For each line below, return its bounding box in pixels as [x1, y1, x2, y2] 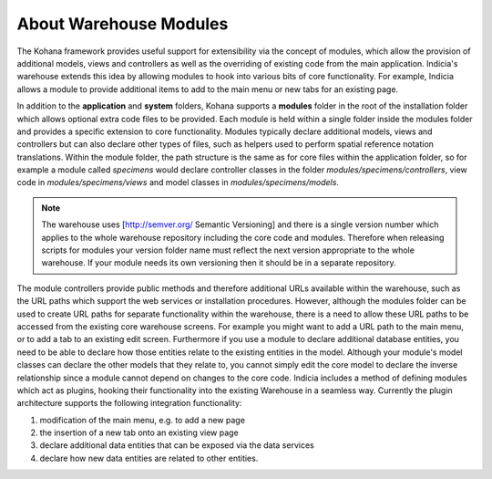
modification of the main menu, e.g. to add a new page [39, 414, 246, 425]
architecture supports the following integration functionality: [16, 398, 242, 409]
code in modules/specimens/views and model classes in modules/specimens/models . [16, 177, 339, 188]
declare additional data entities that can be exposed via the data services [39, 440, 314, 451]
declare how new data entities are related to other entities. [39, 453, 259, 463]
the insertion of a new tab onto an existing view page [39, 427, 239, 438]
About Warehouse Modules [16, 14, 229, 34]
